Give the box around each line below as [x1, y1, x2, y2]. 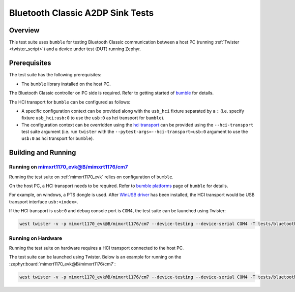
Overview [9, 26, 40, 34]
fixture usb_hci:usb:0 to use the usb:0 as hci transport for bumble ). [21, 115, 165, 121]
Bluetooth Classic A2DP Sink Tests [9, 7, 154, 18]
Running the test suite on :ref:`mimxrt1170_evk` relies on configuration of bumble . [9, 174, 174, 180]
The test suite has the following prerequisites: [9, 72, 102, 78]
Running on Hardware [9, 234, 62, 241]
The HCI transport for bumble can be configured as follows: [9, 99, 130, 105]
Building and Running [9, 148, 76, 157]
